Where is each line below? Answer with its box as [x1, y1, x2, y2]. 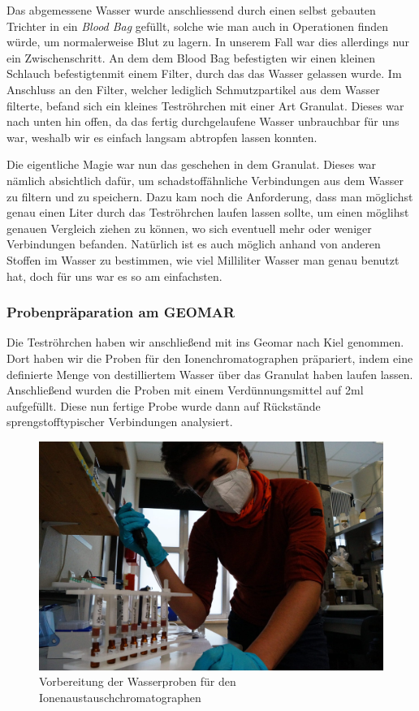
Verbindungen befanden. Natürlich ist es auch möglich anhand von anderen [6, 235, 381, 252]
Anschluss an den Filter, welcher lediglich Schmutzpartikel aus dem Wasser [6, 80, 380, 97]
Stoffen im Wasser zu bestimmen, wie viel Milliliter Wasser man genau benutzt [6, 251, 400, 268]
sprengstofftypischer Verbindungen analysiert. [6, 413, 233, 430]
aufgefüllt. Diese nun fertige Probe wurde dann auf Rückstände [6, 397, 321, 414]
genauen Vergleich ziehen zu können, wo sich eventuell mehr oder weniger [6, 219, 372, 236]
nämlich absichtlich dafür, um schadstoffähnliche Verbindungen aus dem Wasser [6, 171, 404, 188]
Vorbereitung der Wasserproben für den [39, 673, 236, 690]
